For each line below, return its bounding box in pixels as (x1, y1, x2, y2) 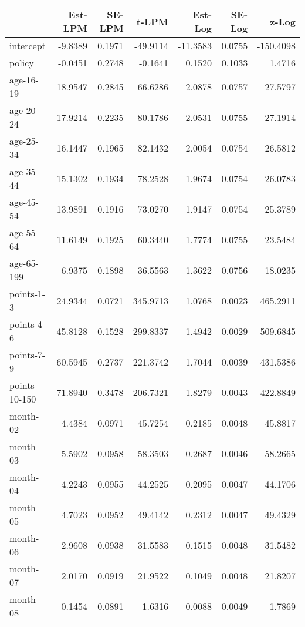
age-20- (9, 103, 39, 117)
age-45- (9, 195, 39, 209)
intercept (9, 39, 46, 52)
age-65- (9, 256, 39, 270)
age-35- (9, 165, 39, 178)
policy (9, 56, 34, 69)
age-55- (9, 226, 39, 239)
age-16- (9, 73, 39, 86)
